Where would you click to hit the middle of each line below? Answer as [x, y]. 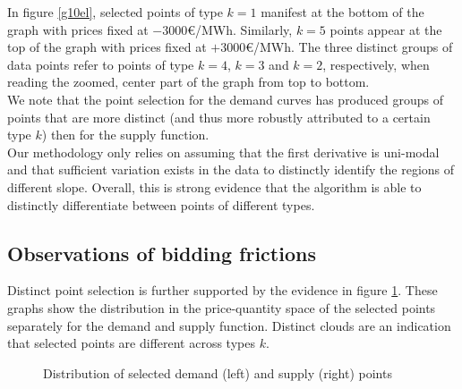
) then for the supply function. [125, 135]
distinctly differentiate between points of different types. [161, 204]
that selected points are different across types [131, 343]
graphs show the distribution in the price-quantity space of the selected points [222, 307]
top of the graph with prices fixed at [107, 47]
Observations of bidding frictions [162, 253]
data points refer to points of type [101, 64]
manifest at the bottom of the [342, 12]
